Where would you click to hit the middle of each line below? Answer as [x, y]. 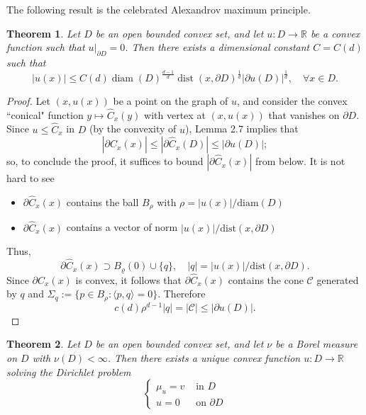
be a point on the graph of [171, 100]
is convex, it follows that [129, 279]
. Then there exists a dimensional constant [217, 47]
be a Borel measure [317, 344]
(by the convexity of [133, 129]
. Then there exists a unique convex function [204, 358]
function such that [46, 47]
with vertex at [175, 114]
